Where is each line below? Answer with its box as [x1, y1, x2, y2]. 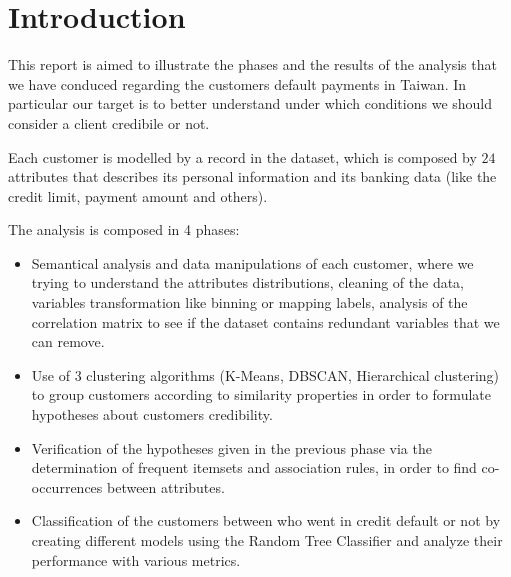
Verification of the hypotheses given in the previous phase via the [31, 437, 432, 458]
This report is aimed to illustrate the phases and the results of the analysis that [8, 54, 497, 75]
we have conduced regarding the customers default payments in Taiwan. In [8, 73, 467, 94]
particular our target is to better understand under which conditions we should [8, 93, 493, 114]
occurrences [31, 476, 103, 497]
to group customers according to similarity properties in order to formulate [31, 384, 491, 405]
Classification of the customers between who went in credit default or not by [31, 510, 501, 531]
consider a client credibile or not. [8, 112, 210, 133]
